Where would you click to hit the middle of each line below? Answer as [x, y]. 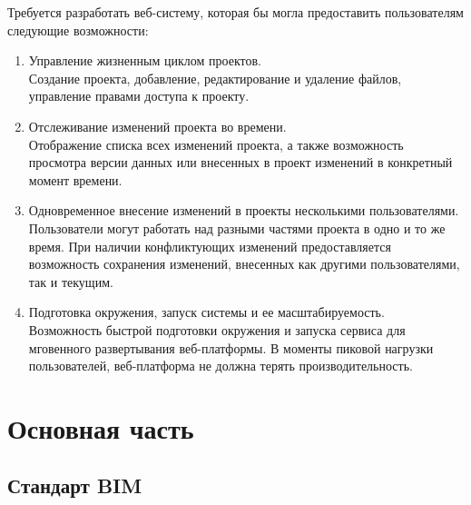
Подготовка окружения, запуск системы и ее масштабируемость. [206, 312]
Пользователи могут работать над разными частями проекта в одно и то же [237, 228]
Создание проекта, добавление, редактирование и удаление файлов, [215, 78]
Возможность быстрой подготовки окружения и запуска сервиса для [217, 329]
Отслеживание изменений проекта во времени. [157, 126]
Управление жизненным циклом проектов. [145, 60]
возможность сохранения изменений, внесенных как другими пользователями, [244, 264]
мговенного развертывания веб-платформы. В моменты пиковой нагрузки [231, 347]
